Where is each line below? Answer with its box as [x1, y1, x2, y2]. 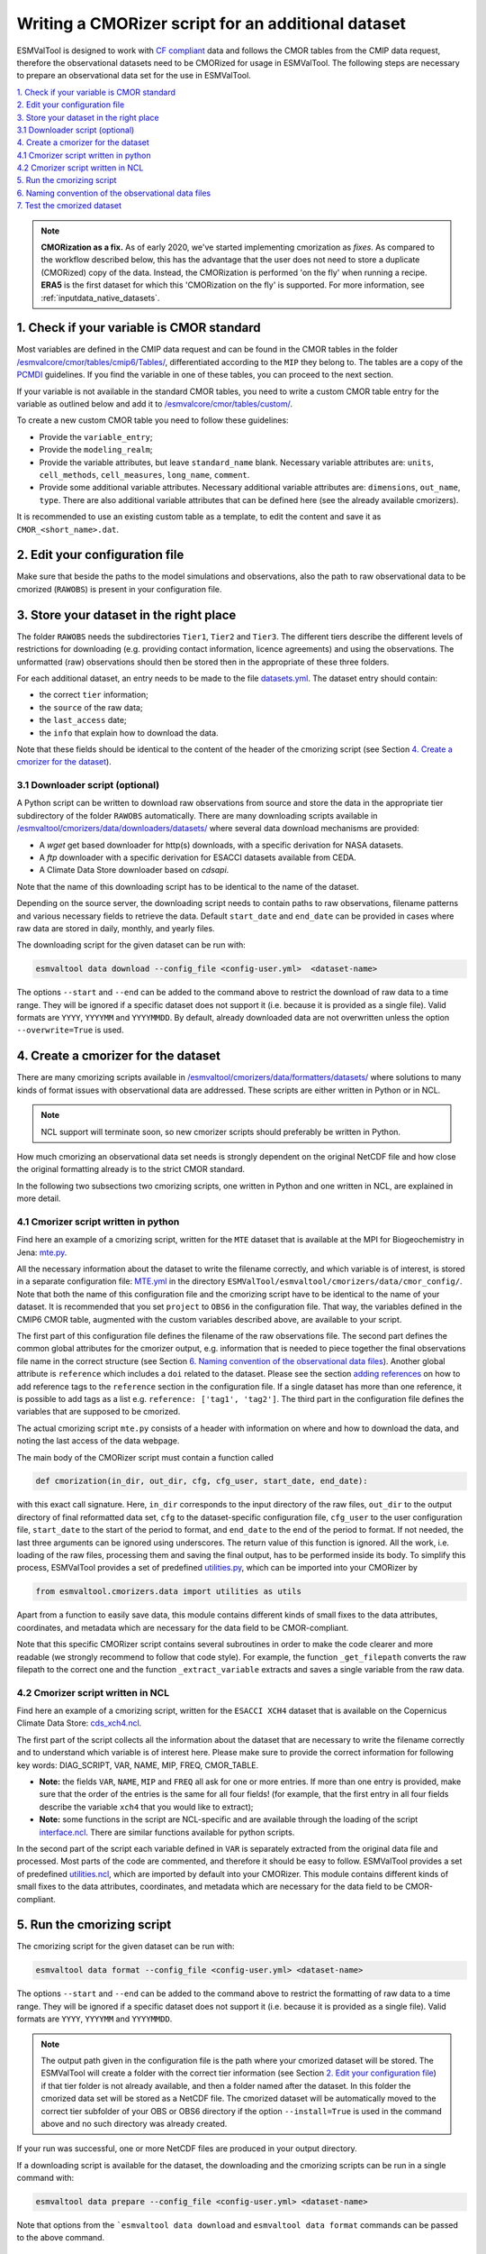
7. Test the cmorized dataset [16, 200, 121, 211]
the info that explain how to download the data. [39, 727, 220, 738]
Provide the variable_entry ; [39, 431, 153, 442]
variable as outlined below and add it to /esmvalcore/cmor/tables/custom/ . [16, 399, 292, 409]
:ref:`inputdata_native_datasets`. [40, 292, 160, 303]
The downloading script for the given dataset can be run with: [16, 939, 247, 950]
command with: [16, 2173, 75, 2184]
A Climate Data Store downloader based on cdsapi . [39, 865, 229, 875]
